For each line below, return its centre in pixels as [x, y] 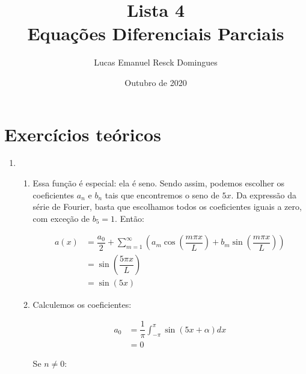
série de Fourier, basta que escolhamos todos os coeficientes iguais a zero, [167, 207]
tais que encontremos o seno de [162, 195]
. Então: [130, 218]
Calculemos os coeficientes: [82, 304]
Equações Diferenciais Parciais [156, 33]
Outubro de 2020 [156, 82]
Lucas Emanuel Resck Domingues [156, 62]
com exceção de [61, 218]
